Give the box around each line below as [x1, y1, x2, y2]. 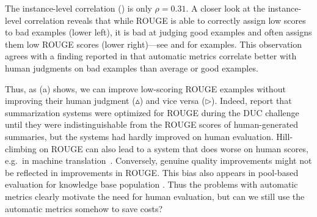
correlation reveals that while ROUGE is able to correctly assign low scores [24, 13, 306, 26]
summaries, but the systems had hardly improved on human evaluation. [5, 130, 274, 142]
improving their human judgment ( [5, 94, 136, 107]
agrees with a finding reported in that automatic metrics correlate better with [5, 50, 297, 62]
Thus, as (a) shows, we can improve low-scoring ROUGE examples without [5, 82, 286, 95]
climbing [5, 142, 37, 155]
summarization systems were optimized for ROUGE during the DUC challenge [5, 106, 299, 119]
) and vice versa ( [139, 94, 205, 107]
